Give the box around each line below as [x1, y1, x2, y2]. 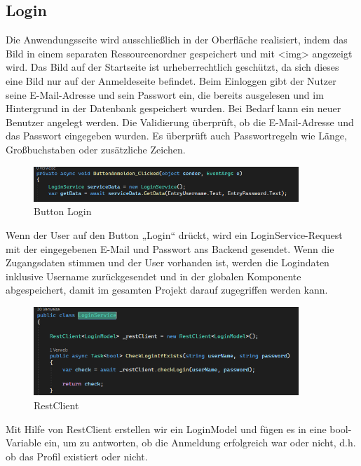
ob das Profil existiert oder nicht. [6, 448, 148, 463]
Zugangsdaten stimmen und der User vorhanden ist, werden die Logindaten [6, 255, 329, 270]
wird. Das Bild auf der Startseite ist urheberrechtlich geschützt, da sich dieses [6, 60, 339, 74]
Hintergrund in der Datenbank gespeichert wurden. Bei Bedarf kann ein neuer [6, 101, 341, 116]
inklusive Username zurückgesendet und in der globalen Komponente [6, 268, 301, 283]
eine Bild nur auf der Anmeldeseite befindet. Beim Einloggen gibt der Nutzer [6, 73, 336, 88]
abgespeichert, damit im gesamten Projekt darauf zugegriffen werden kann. [6, 282, 328, 297]
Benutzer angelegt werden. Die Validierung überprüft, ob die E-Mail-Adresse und [6, 114, 354, 129]
